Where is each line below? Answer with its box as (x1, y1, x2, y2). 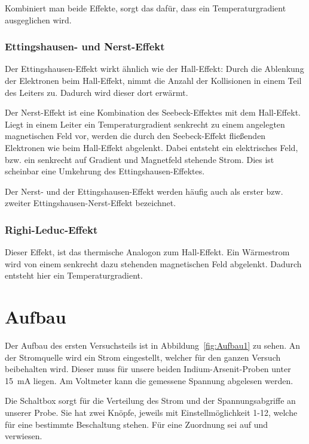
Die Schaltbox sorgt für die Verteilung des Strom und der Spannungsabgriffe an (5, 394, 296, 407)
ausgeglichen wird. (5, 13, 72, 26)
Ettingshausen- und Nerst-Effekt (5, 39, 165, 54)
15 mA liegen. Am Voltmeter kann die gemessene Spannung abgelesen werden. (5, 374, 293, 386)
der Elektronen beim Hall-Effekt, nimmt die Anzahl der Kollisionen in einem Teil (5, 74, 302, 86)
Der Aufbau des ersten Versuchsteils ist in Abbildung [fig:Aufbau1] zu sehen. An (5, 339, 301, 352)
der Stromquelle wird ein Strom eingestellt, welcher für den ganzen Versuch (5, 351, 281, 363)
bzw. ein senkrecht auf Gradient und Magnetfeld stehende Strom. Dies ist (5, 153, 274, 165)
